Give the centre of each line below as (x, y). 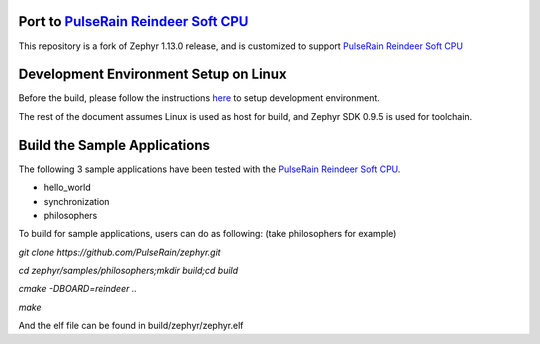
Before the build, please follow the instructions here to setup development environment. (199, 98)
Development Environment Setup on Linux (152, 74)
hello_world (67, 187)
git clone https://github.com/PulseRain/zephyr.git (119, 252)
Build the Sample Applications (114, 145)
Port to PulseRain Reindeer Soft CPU (133, 21)
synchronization (76, 201)
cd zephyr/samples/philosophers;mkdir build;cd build (128, 271)
